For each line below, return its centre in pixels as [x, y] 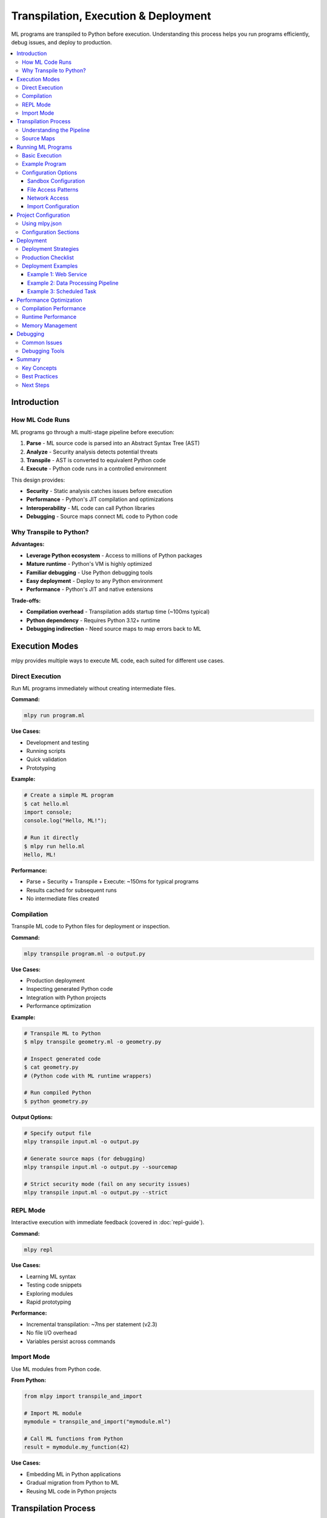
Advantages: [28, 544]
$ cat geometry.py [51, 1067]
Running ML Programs [45, 147]
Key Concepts [40, 368]
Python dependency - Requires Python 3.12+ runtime [93, 620]
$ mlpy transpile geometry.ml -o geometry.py [93, 1042]
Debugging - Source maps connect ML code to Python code [102, 517]
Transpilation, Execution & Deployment [111, 16]
